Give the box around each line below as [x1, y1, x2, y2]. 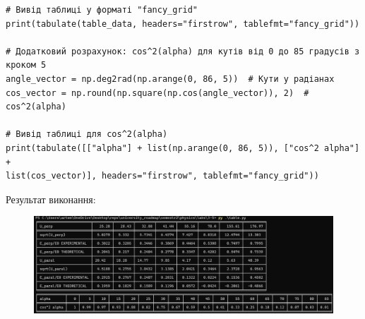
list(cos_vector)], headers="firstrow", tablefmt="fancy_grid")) [6, 171, 319, 181]
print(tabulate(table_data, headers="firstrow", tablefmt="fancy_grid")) [6, 18, 360, 29]
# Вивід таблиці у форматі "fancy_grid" [6, 5, 198, 15]
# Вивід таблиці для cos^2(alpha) [6, 129, 168, 140]
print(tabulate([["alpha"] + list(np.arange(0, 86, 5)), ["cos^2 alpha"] [6, 143, 360, 153]
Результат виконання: [6, 191, 96, 206]
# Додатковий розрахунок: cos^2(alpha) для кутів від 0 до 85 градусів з [6, 46, 360, 56]
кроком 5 [6, 60, 47, 71]
